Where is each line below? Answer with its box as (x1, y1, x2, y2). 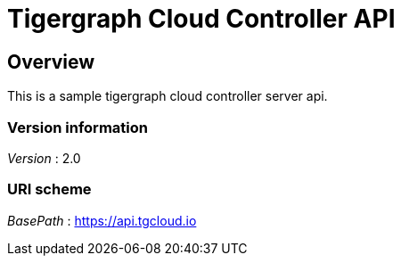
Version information (7, 118, 148, 136)
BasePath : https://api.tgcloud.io (7, 212, 197, 228)
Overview (7, 50, 95, 73)
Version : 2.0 (7, 150, 81, 166)
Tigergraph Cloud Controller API (7, 4, 396, 34)
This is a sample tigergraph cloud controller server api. (7, 88, 328, 104)
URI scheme (7, 180, 92, 199)
